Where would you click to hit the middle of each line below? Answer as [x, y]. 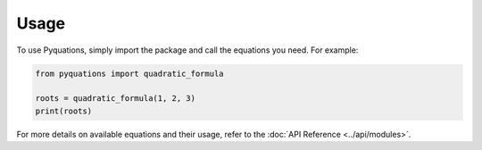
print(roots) [64, 111]
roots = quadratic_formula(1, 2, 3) [116, 99]
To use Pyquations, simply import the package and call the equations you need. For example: [187, 50]
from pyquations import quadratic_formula [129, 73]
